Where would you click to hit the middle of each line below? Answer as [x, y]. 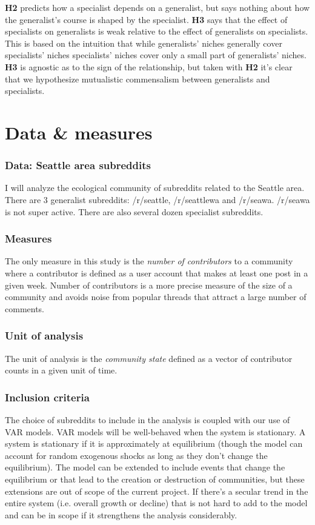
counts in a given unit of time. [61, 370]
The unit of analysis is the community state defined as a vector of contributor [149, 358]
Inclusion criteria [47, 397]
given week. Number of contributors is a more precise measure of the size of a [149, 285]
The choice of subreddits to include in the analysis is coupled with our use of [148, 419]
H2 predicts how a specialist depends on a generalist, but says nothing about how [157, 7]
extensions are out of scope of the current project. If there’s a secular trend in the [157, 491]
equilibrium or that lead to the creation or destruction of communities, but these [155, 479]
